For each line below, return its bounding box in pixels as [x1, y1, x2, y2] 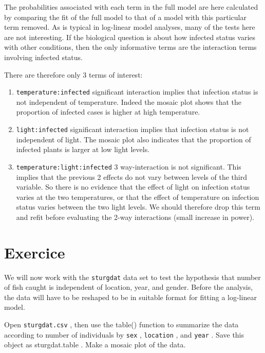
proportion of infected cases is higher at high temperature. [16, 106, 200, 117]
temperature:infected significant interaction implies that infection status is [16, 86, 258, 97]
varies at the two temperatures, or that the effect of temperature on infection [16, 191, 259, 202]
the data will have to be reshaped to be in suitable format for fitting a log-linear [4, 291, 257, 302]
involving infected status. [4, 51, 83, 62]
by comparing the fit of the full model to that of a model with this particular [4, 11, 247, 22]
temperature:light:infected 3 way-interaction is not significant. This [16, 161, 241, 172]
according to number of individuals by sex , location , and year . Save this [4, 329, 244, 340]
